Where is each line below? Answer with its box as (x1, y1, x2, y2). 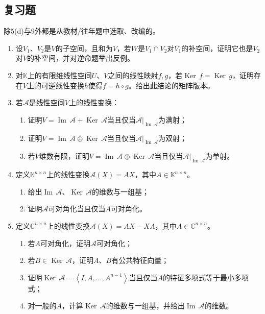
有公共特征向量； (111, 255, 169, 265)
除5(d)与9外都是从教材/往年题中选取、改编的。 (4, 26, 160, 36)
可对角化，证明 (40, 237, 91, 248)
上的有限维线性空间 (27, 69, 92, 80)
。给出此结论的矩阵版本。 (128, 80, 214, 90)
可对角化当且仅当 (48, 203, 106, 214)
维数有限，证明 (39, 151, 89, 161)
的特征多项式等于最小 (163, 272, 235, 282)
